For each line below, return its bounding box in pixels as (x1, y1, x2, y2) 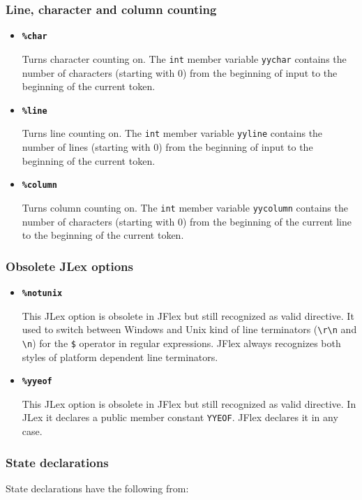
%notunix (22, 288, 63, 298)
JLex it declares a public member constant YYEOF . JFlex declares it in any (22, 410, 338, 425)
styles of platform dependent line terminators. (22, 349, 218, 364)
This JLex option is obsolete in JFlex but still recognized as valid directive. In (22, 396, 356, 411)
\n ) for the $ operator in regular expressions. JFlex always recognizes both (22, 335, 341, 350)
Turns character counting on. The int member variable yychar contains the (22, 51, 347, 66)
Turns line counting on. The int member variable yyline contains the (22, 126, 323, 140)
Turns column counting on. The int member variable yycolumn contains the (22, 200, 348, 214)
